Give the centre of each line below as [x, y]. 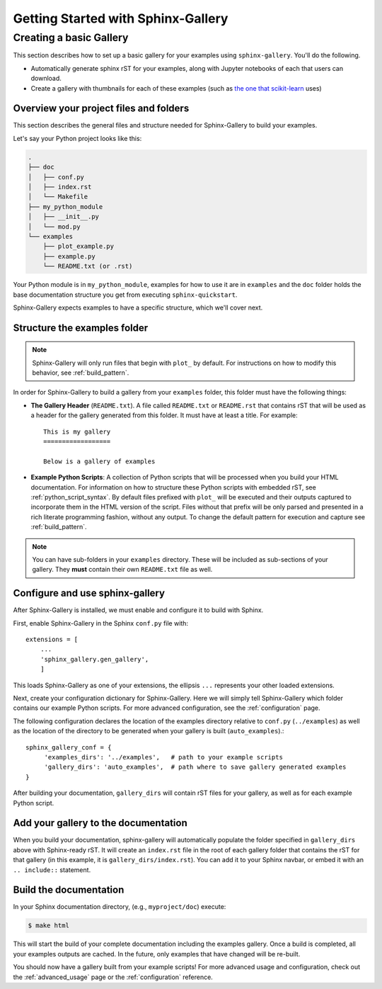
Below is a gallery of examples [99, 461]
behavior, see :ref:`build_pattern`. [81, 373]
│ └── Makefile [58, 197]
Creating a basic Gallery [71, 38]
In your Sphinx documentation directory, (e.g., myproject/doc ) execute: [120, 907]
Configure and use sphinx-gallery [89, 593]
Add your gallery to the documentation [100, 823]
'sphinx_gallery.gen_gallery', [94, 659]
